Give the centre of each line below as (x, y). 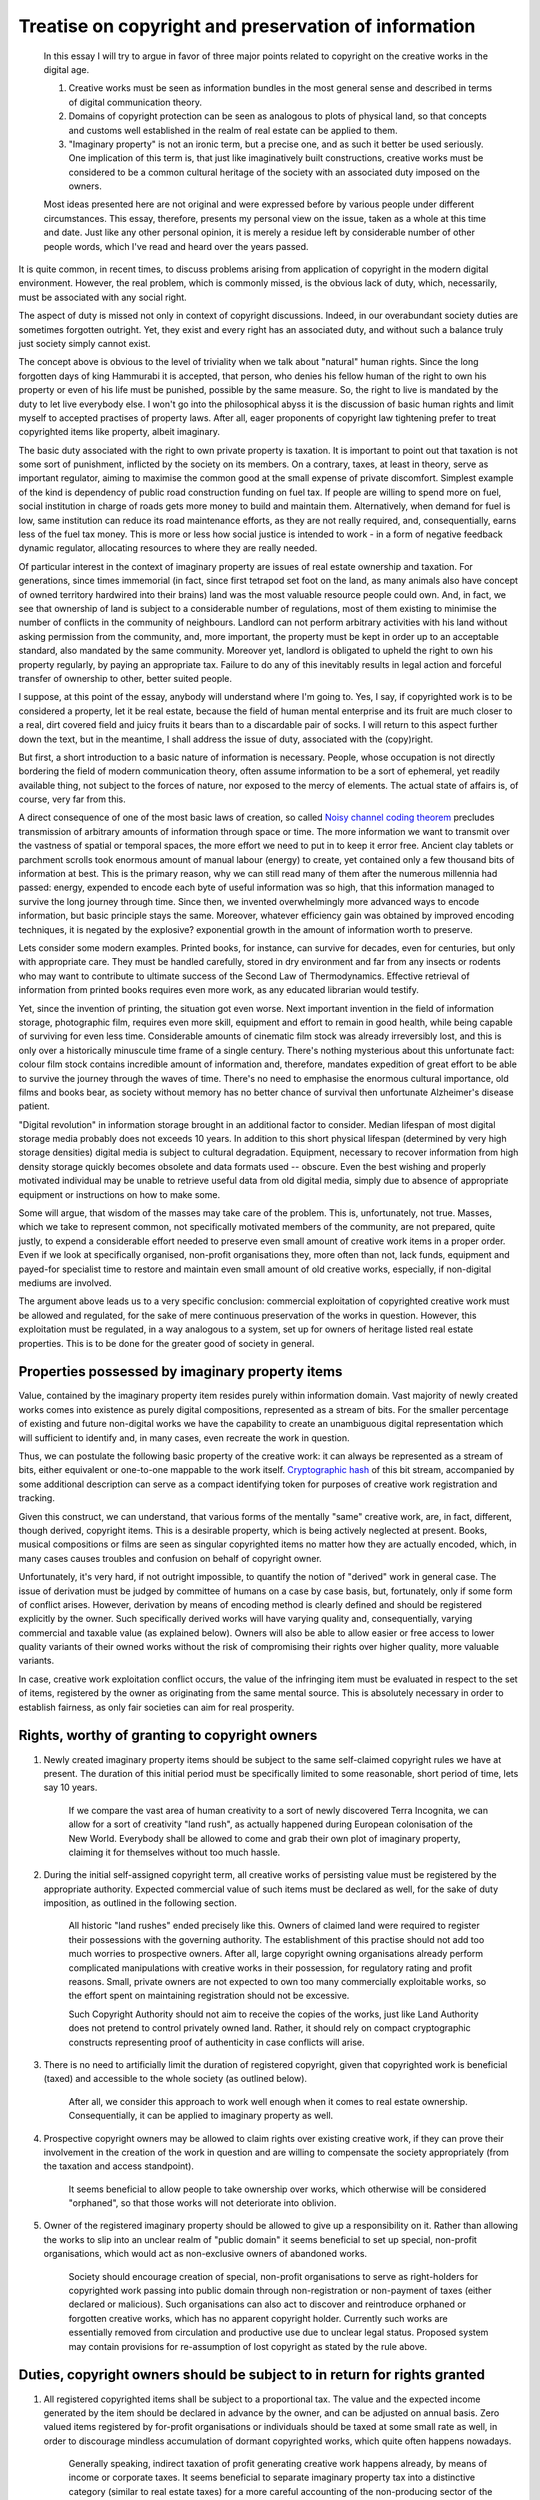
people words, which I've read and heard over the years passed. (176, 246)
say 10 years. (70, 1787)
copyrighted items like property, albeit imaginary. (119, 432)
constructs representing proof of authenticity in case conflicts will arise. (216, 2042)
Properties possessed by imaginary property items (180, 1371)
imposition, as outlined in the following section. (140, 1903)
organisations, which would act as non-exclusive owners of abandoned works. (205, 2254)
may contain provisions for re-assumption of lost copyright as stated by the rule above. (248, 2346)
